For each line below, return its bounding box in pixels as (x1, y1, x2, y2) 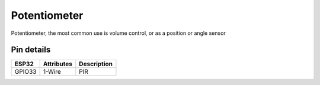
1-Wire (43, 68, 62, 76)
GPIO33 (14, 68, 37, 76)
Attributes (43, 60, 72, 68)
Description (79, 60, 113, 68)
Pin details (11, 45, 51, 55)
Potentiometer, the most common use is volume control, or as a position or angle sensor (11, 30, 226, 37)
